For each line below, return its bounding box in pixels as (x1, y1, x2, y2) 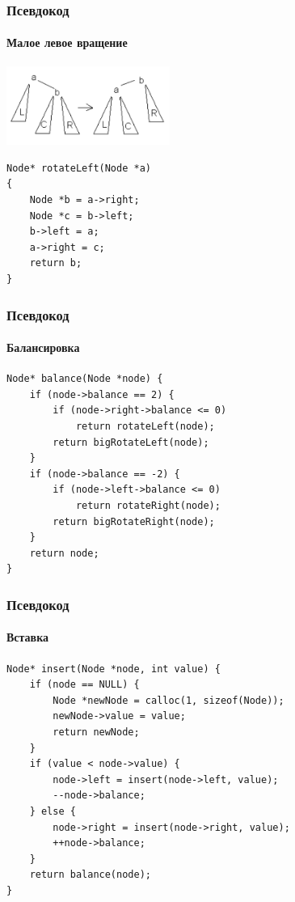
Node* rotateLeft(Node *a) (6, 162, 151, 174)
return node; (29, 547, 99, 559)
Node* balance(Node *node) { (6, 373, 163, 385)
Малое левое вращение (6, 34, 128, 51)
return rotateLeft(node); (75, 421, 215, 433)
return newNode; (53, 726, 140, 738)
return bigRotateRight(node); (53, 515, 215, 527)
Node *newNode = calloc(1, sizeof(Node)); (53, 694, 284, 706)
